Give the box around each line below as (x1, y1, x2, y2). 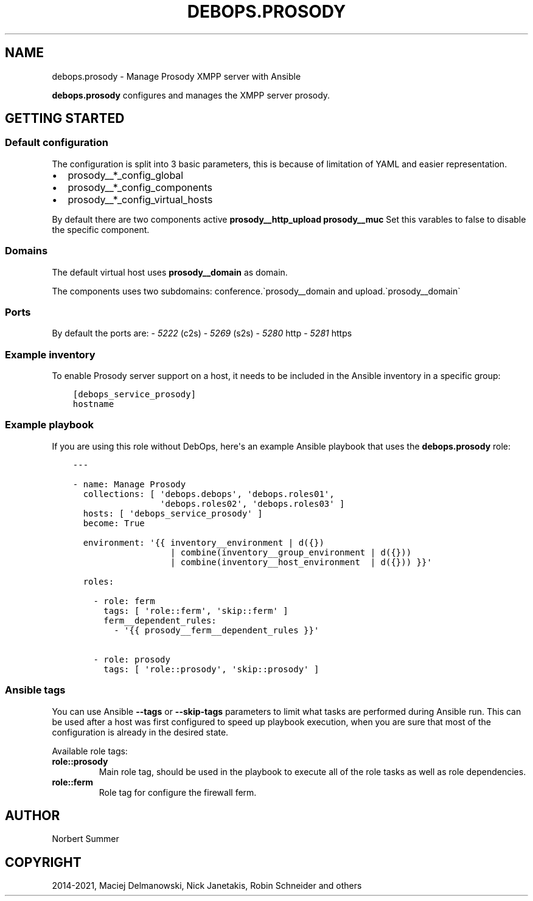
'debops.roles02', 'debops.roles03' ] (160, 498, 345, 509)
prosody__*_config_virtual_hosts (68, 193, 213, 206)
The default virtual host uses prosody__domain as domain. (52, 266, 288, 277)
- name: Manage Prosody (72, 479, 186, 489)
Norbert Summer (52, 833, 119, 844)
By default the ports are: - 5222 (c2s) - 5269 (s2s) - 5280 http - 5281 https (52, 328, 352, 339)
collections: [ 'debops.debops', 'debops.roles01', (83, 489, 335, 499)
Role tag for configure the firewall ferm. (99, 787, 257, 798)
